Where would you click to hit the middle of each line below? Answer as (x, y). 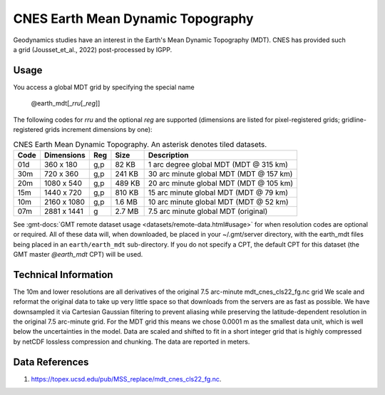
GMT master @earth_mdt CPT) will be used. (78, 254)
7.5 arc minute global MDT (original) (208, 211)
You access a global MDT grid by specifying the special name (104, 87)
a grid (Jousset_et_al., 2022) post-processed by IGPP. (93, 49)
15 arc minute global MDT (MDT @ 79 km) (218, 193)
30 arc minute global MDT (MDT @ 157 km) (220, 173)
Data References (51, 362)
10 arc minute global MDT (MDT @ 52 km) (218, 202)
